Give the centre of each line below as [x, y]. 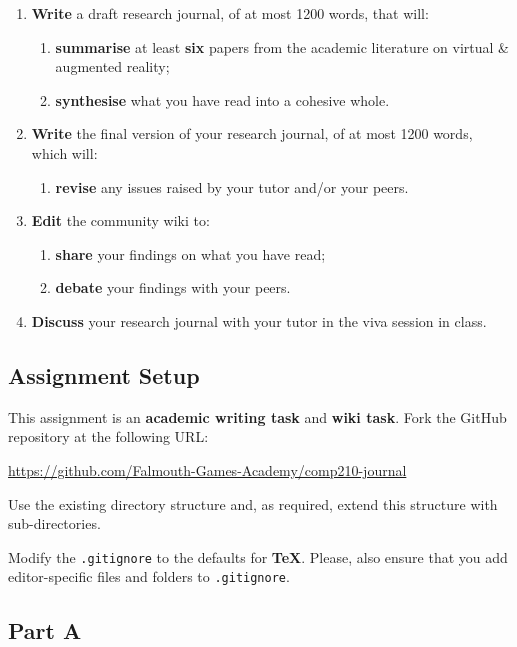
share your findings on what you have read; [190, 253]
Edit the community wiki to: [120, 220]
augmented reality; [112, 66]
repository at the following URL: [108, 436]
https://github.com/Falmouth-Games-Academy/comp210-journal [207, 469]
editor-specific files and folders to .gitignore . [149, 576]
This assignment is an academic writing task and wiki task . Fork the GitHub [257, 416]
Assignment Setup [104, 374]
